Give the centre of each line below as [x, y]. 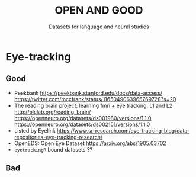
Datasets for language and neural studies [99, 27]
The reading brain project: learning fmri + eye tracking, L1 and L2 [93, 105]
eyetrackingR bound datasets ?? [53, 149]
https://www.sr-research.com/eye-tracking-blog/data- [123, 130]
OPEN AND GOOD [99, 10]
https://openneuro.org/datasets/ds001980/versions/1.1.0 [83, 118]
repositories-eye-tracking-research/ [58, 137]
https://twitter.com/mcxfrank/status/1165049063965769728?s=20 [95, 99]
